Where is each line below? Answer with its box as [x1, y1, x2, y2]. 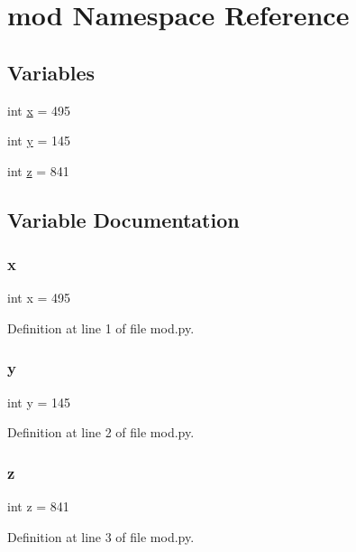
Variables [7, 58, 96, 86]
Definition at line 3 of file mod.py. [7, 527, 195, 546]
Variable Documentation [7, 205, 240, 233]
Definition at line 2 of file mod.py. [7, 423, 195, 442]
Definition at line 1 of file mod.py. [7, 318, 195, 337]
